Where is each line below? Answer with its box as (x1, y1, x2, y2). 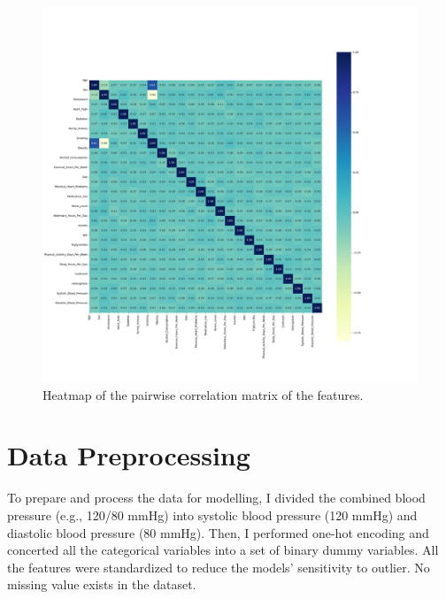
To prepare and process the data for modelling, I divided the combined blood (7, 488, 426, 507)
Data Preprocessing (7, 437, 250, 473)
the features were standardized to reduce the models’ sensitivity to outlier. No (7, 557, 430, 576)
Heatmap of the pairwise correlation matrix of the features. (42, 385, 364, 403)
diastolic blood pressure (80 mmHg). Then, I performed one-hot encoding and (7, 523, 429, 541)
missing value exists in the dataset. (7, 575, 196, 594)
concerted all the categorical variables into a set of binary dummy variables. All (7, 541, 439, 559)
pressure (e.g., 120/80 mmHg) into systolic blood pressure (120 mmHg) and (7, 505, 418, 524)
